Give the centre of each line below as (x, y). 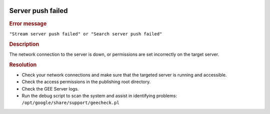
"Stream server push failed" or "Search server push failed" (86, 34)
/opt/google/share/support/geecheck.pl (70, 103)
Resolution (23, 65)
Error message (28, 23)
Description (24, 44)
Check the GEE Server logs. (50, 89)
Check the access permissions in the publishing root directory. (86, 82)
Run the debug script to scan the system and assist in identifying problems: (99, 96)
